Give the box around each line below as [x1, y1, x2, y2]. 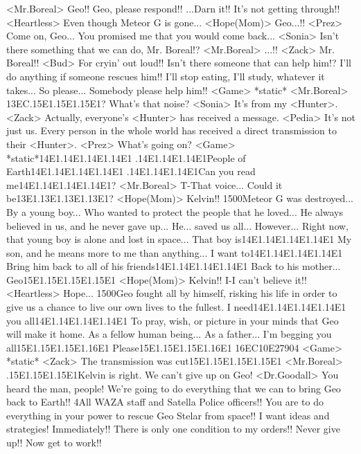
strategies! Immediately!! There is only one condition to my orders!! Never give [6, 421, 340, 436]
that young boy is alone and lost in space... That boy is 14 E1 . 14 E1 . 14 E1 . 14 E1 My [6, 232, 352, 246]
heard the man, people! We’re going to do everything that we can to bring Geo [6, 381, 341, 395]
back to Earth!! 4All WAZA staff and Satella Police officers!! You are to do [6, 394, 324, 409]
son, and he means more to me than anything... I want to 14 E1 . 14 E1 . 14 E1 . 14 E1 [6, 245, 343, 260]
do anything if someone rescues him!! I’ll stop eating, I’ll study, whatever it [6, 69, 325, 83]
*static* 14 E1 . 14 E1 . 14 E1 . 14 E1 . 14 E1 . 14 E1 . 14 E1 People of [6, 150, 246, 165]
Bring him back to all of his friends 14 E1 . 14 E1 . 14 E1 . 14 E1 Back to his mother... [6, 259, 341, 273]
